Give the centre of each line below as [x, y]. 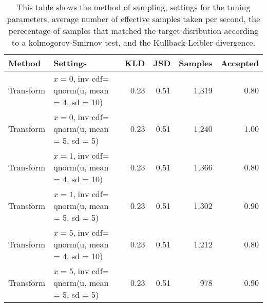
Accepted [240, 63]
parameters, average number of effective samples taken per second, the [133, 19]
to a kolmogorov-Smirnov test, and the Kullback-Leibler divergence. [133, 42]
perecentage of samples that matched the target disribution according [133, 31]
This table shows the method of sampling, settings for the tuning [133, 7]
